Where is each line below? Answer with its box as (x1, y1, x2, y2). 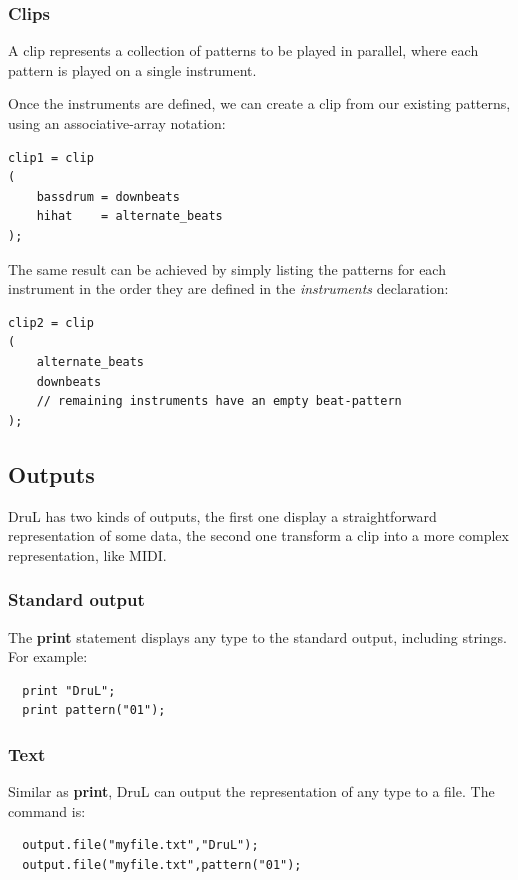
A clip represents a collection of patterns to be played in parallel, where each (8, 40, 479, 61)
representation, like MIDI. (8, 544, 167, 565)
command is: (8, 800, 86, 821)
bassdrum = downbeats (36, 189, 180, 204)
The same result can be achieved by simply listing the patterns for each (8, 258, 446, 279)
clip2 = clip (8, 315, 94, 330)
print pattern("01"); (22, 703, 166, 718)
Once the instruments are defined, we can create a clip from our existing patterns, (8, 93, 511, 114)
